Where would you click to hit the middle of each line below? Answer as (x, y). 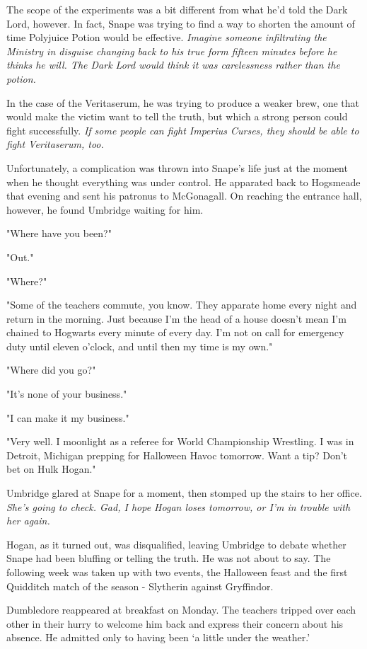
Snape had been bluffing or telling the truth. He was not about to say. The (169, 558)
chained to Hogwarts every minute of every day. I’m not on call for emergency (175, 332)
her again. (28, 521)
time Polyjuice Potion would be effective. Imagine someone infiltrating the (167, 37)
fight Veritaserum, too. (55, 144)
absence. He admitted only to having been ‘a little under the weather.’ (158, 637)
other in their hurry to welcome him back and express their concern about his (175, 623)
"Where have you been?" (59, 233)
